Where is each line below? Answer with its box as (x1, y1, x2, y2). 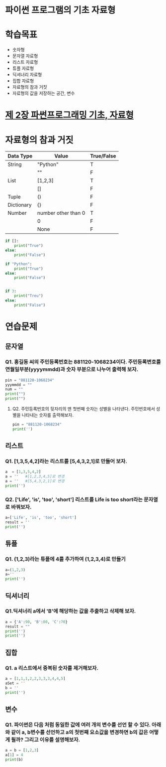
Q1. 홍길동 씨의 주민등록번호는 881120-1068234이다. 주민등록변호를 (5, 358, 161, 365)
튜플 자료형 (12, 65, 34, 71)
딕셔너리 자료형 (12, 72, 42, 78)
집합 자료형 (12, 78, 34, 84)
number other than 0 (37, 210, 85, 217)
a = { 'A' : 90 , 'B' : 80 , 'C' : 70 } (5, 619, 68, 624)
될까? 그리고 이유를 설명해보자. (10, 736, 81, 743)
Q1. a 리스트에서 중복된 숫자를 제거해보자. (5, 664, 98, 671)
